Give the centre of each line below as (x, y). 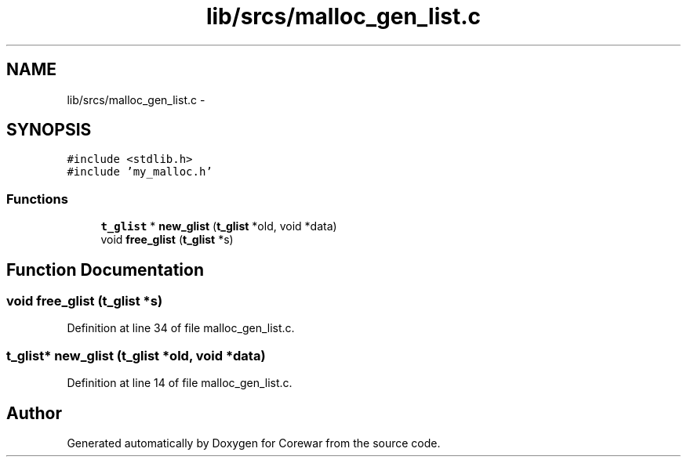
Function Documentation (105, 269)
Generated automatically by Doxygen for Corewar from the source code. (254, 443)
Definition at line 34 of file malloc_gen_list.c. (181, 328)
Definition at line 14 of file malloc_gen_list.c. (180, 383)
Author (34, 413)
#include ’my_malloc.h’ (140, 172)
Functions (37, 199)
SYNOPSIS (49, 130)
